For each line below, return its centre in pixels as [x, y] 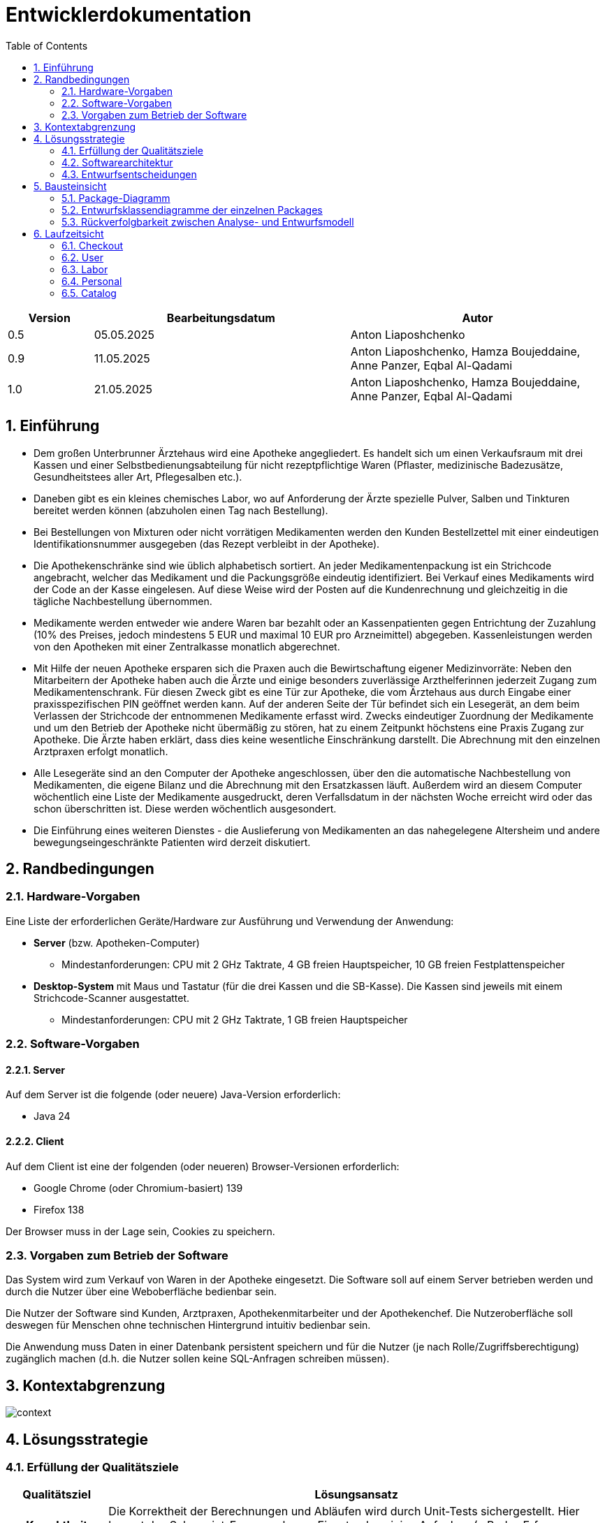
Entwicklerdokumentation [129, 15]
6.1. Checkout [92, 245]
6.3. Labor [85, 269]
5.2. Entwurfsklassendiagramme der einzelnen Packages [192, 210]
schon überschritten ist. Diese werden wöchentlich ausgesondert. [185, 808]
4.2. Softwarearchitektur [117, 162]
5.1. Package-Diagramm [116, 198]
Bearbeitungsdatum [221, 318]
